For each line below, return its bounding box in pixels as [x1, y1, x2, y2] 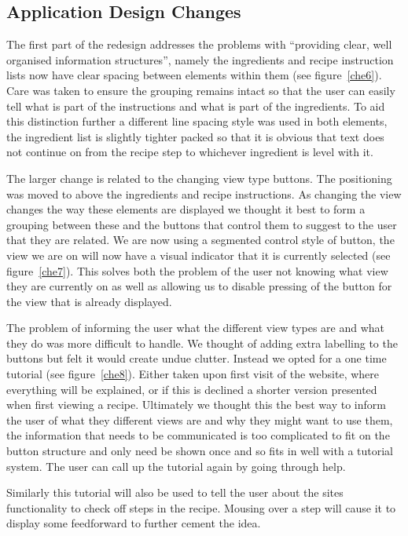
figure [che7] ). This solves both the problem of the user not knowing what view [6, 262, 388, 279]
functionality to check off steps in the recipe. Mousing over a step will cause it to [6, 499, 396, 516]
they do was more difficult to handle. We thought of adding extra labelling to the [6, 334, 398, 351]
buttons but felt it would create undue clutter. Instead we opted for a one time [6, 350, 387, 366]
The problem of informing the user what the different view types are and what [6, 319, 385, 336]
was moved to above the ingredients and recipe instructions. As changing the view [6, 185, 402, 202]
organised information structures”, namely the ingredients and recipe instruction [6, 51, 394, 67]
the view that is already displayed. [6, 293, 172, 309]
